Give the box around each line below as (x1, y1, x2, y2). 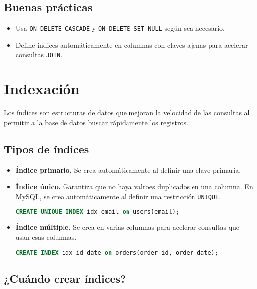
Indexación (4, 78, 80, 99)
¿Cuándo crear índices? (4, 270, 126, 286)
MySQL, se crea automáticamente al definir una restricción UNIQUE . (15, 191, 221, 201)
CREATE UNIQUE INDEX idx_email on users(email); (15, 208, 180, 216)
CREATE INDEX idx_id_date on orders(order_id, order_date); (15, 249, 218, 256)
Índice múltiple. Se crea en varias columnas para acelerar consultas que (15, 222, 240, 232)
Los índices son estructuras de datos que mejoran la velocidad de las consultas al (4, 107, 250, 118)
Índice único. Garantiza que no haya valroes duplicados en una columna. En (15, 181, 253, 192)
